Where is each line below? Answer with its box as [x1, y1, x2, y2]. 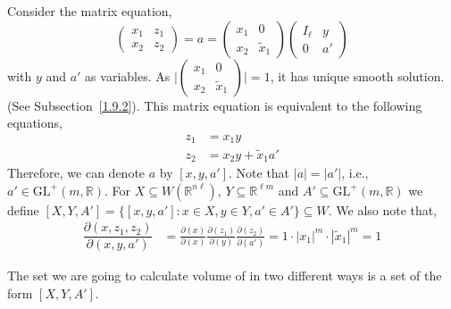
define [7, 200, 39, 219]
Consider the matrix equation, [7, 2, 172, 20]
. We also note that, [328, 200, 438, 219]
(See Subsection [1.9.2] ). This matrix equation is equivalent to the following [7, 96, 422, 114]
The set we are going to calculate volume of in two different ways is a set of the [7, 266, 442, 285]
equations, [7, 113, 63, 132]
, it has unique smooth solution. [270, 66, 445, 85]
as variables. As [85, 66, 171, 85]
